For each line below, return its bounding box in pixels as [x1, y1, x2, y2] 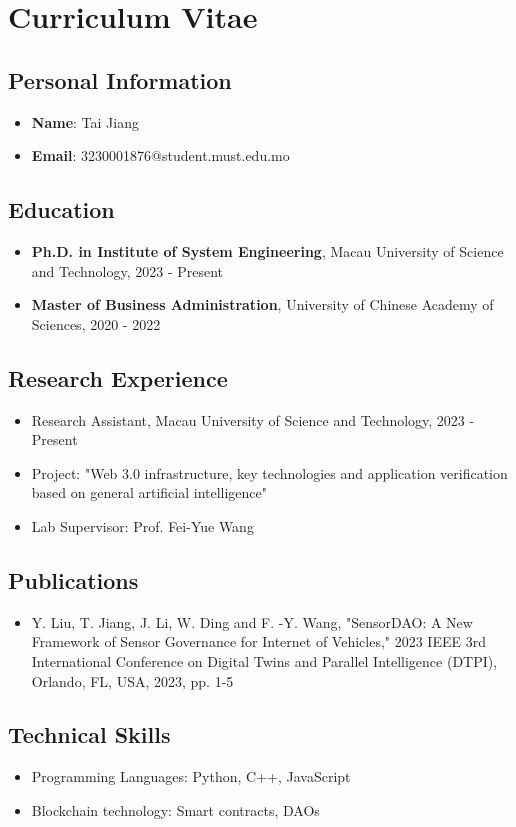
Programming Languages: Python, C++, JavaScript [31, 766, 351, 787]
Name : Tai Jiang [31, 111, 139, 132]
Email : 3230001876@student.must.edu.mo [31, 145, 290, 166]
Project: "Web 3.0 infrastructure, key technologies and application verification [31, 462, 508, 483]
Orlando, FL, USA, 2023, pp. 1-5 [31, 670, 234, 691]
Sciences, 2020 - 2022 [31, 313, 161, 334]
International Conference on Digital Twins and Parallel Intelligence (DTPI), [31, 650, 498, 671]
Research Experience [8, 362, 228, 393]
